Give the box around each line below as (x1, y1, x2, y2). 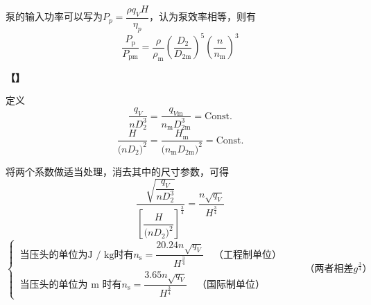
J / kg (87, 250, 114, 260)
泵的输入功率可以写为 (6, 9, 103, 24)
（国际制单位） (197, 279, 266, 290)
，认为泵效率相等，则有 (149, 9, 257, 24)
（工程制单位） (214, 250, 282, 260)
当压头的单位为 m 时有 (19, 279, 122, 290)
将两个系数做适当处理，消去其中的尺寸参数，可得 (6, 164, 229, 178)
